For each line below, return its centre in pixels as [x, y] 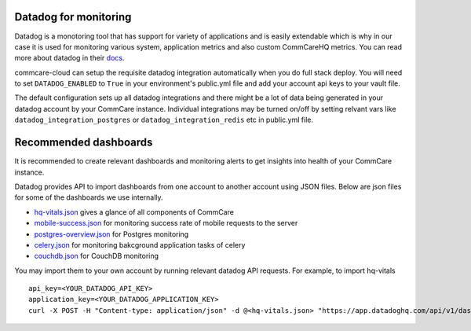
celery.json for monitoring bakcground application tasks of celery [140, 245]
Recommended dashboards [84, 143]
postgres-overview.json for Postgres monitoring [111, 234]
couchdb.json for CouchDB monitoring [97, 256]
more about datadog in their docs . [69, 58]
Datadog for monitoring [73, 17]
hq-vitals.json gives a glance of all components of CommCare [134, 211]
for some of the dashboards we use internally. [89, 197]
